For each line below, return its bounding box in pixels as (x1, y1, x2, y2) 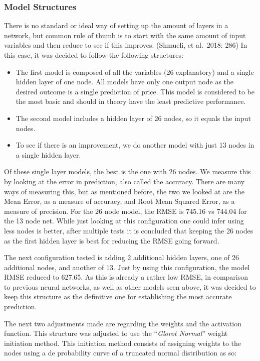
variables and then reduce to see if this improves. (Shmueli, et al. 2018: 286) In (4, 40, 247, 50)
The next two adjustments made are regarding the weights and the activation (4, 318, 241, 328)
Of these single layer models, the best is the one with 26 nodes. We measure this (4, 166, 251, 177)
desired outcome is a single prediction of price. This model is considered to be (16, 86, 254, 96)
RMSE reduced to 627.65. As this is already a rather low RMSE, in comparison (4, 272, 248, 282)
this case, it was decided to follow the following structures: (4, 50, 183, 60)
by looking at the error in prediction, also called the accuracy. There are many (4, 176, 245, 186)
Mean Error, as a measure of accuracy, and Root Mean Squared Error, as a (4, 196, 235, 206)
